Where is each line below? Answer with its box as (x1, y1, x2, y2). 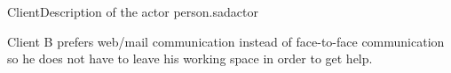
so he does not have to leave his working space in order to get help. (7, 49, 373, 68)
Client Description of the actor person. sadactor (7, 3, 258, 20)
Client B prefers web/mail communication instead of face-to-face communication (7, 32, 445, 50)
